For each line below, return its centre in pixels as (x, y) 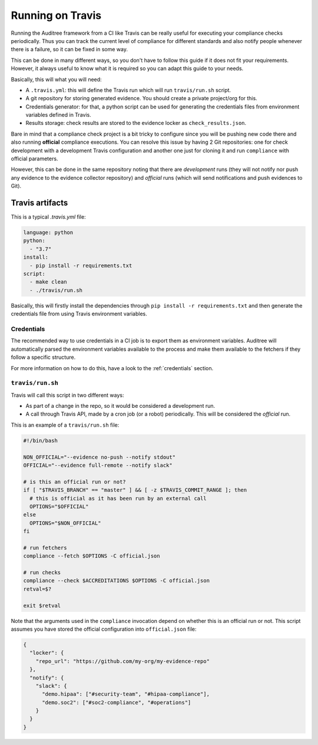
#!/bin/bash (41, 440)
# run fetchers (45, 548)
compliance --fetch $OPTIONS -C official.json (92, 556)
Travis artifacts (39, 203)
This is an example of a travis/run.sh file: (65, 425)
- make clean (48, 282)
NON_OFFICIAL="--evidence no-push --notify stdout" (100, 457)
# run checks (42, 573)
